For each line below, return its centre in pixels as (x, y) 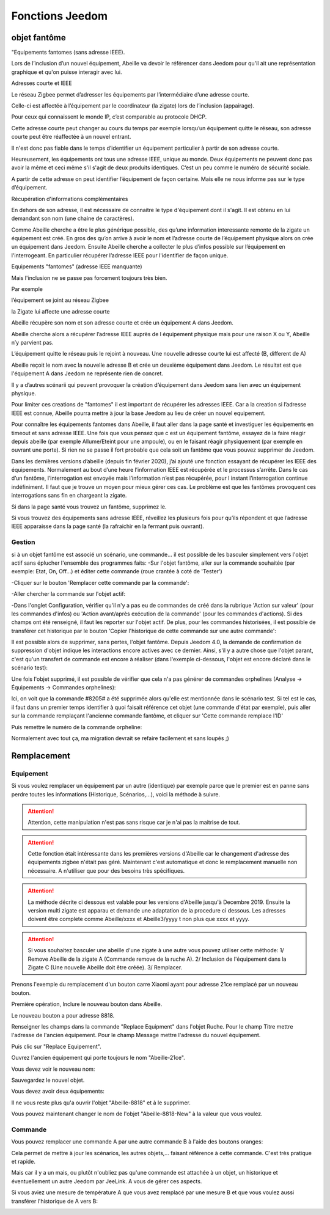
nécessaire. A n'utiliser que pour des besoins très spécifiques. (106, 870)
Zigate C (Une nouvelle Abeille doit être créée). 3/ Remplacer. (105, 967)
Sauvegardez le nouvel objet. (48, 1080)
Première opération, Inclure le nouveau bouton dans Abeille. (87, 1004)
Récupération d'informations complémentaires (70, 199)
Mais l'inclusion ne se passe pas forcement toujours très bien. (89, 277)
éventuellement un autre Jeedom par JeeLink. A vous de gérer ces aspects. (107, 1181)
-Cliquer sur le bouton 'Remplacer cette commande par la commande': (100, 582)
